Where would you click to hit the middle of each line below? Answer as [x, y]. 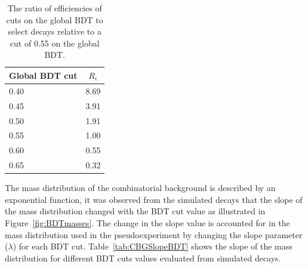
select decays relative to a [55, 31]
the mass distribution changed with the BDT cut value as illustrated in [135, 211]
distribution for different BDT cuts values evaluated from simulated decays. [143, 258]
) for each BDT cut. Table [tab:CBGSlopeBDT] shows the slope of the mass [153, 246]
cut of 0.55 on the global [55, 43]
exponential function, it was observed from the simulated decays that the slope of [154, 199]
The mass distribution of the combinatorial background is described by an [140, 188]
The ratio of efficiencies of [55, 8]
